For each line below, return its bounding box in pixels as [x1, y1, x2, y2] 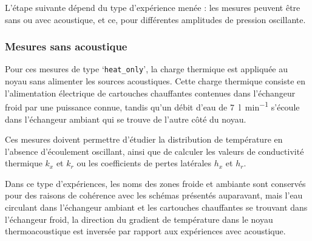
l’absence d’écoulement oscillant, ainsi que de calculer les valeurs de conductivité [5, 144, 304, 157]
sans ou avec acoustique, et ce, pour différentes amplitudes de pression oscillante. [5, 13, 306, 25]
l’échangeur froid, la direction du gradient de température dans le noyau [5, 212, 273, 225]
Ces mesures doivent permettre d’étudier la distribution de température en [5, 133, 283, 146]
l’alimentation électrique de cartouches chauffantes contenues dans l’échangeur [5, 86, 296, 99]
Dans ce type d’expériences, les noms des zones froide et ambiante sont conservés [5, 177, 306, 189]
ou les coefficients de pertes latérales [76, 157, 212, 169]
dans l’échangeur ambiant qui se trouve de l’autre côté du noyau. [5, 112, 246, 125]
